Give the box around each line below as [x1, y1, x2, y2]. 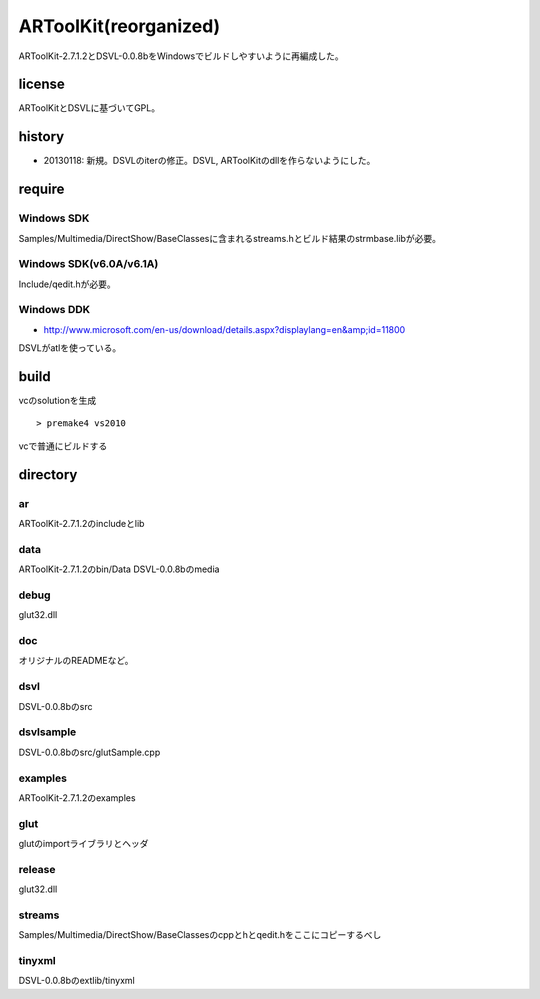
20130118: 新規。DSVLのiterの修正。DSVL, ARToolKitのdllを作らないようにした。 [43, 155, 376, 167]
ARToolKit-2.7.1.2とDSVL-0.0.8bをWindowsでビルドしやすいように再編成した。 [18, 50, 344, 62]
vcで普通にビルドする [18, 440, 108, 452]
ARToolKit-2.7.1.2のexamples [18, 791, 136, 804]
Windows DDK [18, 303, 91, 317]
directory [18, 466, 78, 483]
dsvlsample [18, 725, 77, 739]
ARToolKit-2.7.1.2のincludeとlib [18, 518, 145, 530]
